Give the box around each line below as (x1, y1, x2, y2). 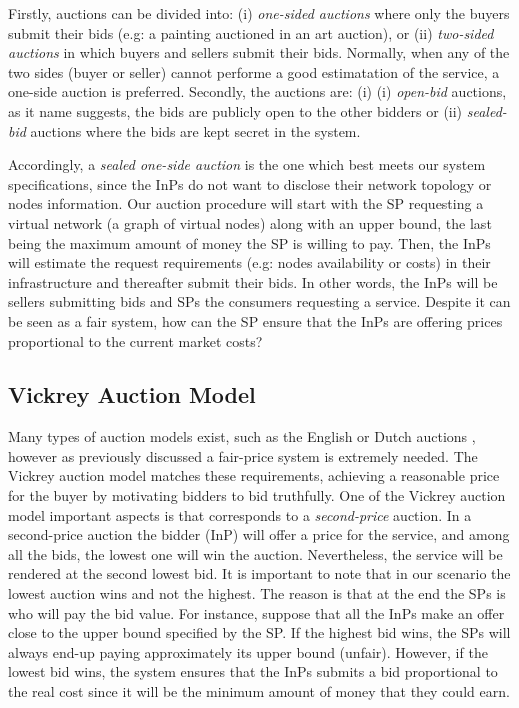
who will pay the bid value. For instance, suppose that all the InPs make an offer (8, 602, 505, 623)
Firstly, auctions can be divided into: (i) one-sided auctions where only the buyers (8, 3, 510, 23)
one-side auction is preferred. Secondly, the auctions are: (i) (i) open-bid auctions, (8, 81, 507, 102)
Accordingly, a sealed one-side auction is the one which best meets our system (8, 154, 486, 175)
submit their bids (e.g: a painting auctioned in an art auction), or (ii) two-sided (8, 22, 494, 43)
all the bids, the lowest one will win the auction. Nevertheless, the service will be (8, 543, 503, 564)
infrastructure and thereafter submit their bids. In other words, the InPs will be (8, 271, 498, 292)
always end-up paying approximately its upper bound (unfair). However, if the (8, 641, 488, 662)
